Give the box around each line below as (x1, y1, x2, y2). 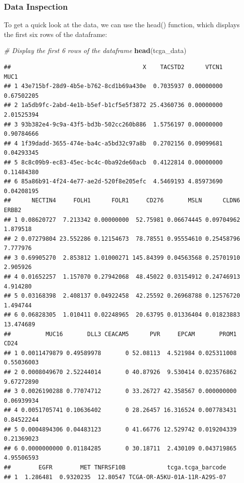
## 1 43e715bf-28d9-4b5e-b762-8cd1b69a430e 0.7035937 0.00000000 (4, 83, 223, 90)
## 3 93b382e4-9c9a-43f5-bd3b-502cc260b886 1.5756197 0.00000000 (4, 121, 223, 128)
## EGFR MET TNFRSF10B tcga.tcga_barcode (4, 464, 227, 471)
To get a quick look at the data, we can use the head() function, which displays (4, 19, 240, 30)
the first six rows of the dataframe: (4, 29, 107, 39)
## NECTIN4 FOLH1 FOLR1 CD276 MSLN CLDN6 (4, 197, 240, 204)
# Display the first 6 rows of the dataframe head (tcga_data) (4, 45, 187, 55)
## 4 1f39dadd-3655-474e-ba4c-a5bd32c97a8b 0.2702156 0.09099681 (4, 140, 223, 147)
